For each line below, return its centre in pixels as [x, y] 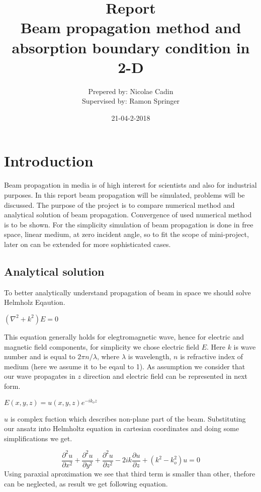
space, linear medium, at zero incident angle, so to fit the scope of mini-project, [126, 234]
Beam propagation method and [131, 27]
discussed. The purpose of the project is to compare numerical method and [119, 204]
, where [108, 356]
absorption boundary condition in [131, 47]
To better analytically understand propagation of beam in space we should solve [127, 292]
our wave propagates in [40, 376]
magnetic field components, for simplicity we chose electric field [102, 346]
